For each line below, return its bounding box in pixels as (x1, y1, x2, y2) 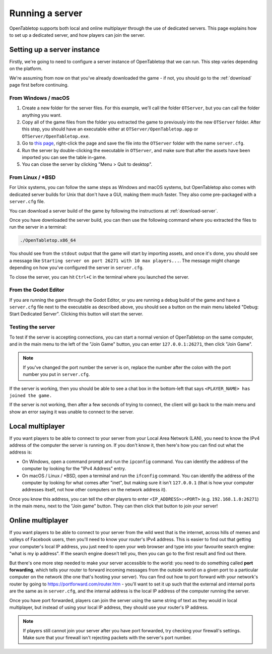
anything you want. (22, 112, 62, 118)
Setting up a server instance (9, 45, 100, 54)
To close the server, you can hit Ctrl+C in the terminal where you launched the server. (9, 274, 189, 280)
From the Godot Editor (9, 286, 64, 293)
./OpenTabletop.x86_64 (20, 237, 76, 243)
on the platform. (9, 66, 43, 72)
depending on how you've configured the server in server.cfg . (9, 265, 144, 271)
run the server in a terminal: (9, 224, 67, 230)
